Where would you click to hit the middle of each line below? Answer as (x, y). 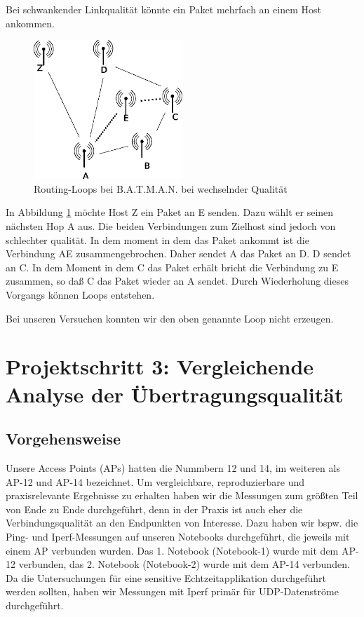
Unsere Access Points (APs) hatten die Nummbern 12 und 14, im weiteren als (173, 467)
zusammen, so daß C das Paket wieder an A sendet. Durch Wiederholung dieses (177, 281)
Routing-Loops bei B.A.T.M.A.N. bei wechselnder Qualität (161, 188)
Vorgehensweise (63, 439)
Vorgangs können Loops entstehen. (80, 295)
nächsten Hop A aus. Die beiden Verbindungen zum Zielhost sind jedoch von (171, 226)
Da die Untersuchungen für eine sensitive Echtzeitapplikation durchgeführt (166, 577)
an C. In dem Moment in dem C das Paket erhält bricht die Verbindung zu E (172, 267)
